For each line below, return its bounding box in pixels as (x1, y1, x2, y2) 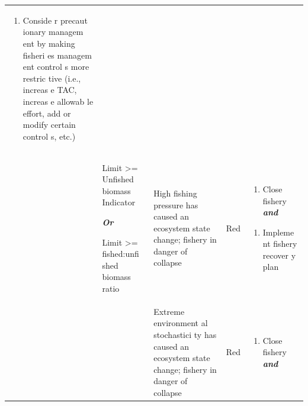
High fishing (153, 186, 197, 199)
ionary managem (23, 25, 84, 38)
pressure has (153, 198, 198, 211)
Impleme (262, 225, 294, 238)
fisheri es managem (23, 49, 92, 61)
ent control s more (23, 60, 89, 73)
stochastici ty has (153, 328, 217, 340)
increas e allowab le (23, 95, 94, 107)
